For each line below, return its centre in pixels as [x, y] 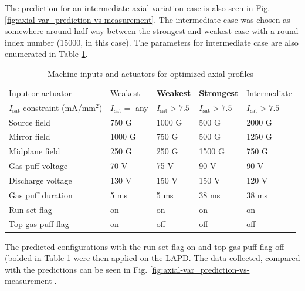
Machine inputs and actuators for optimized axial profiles [150, 73]
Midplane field [35, 151]
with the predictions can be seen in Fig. [76, 269]
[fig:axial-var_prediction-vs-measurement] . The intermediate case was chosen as [148, 19]
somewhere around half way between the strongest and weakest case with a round [152, 31]
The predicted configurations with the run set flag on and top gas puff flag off [145, 246]
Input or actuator [40, 92]
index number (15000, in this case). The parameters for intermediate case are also [152, 42]
